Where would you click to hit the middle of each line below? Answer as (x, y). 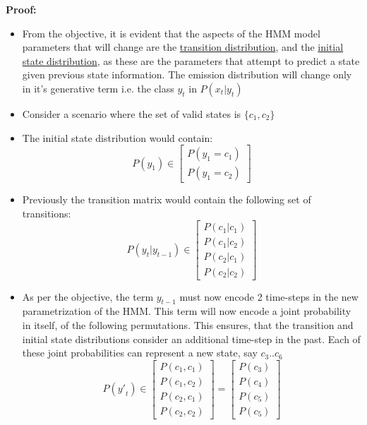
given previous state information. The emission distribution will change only (187, 74)
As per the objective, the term (88, 296)
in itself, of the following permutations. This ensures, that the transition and (188, 324)
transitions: (47, 213)
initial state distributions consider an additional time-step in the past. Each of (191, 339)
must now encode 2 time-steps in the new (269, 296)
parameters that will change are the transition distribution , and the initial (183, 47)
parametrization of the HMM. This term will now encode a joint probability (187, 311)
